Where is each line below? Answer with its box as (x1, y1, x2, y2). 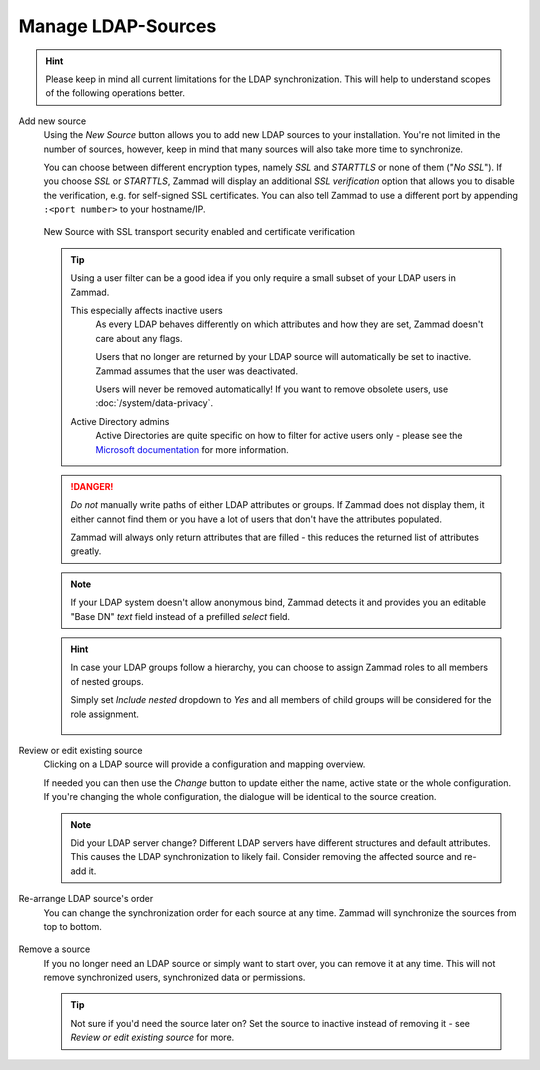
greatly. (70, 545, 102, 557)
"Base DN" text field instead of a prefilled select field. (70, 610, 290, 622)
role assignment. (70, 708, 140, 720)
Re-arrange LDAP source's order (18, 893, 154, 905)
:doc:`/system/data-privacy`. (95, 397, 214, 409)
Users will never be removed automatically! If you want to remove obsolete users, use (95, 383, 449, 395)
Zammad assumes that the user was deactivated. (95, 365, 299, 377)
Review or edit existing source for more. (70, 1031, 235, 1044)
